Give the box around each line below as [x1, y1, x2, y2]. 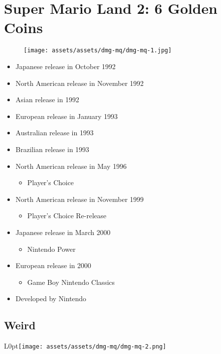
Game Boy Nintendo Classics [27, 276, 115, 287]
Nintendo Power [27, 243, 76, 254]
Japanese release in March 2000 [15, 227, 111, 237]
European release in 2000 [15, 260, 91, 271]
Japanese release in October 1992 [15, 61, 116, 71]
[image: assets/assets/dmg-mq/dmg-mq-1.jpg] [24, 47, 172, 54]
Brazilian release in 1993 [15, 144, 90, 154]
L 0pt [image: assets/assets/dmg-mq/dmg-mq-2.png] [4, 341, 166, 351]
